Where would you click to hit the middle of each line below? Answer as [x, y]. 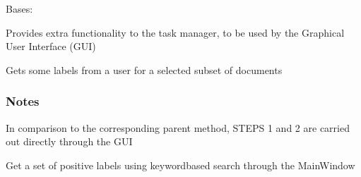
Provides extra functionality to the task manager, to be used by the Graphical [175, 32]
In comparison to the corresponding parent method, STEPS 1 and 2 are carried [178, 127]
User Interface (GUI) [51, 46]
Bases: [19, 8]
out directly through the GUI [69, 141]
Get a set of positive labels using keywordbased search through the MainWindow [180, 165]
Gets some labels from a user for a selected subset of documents [144, 69]
